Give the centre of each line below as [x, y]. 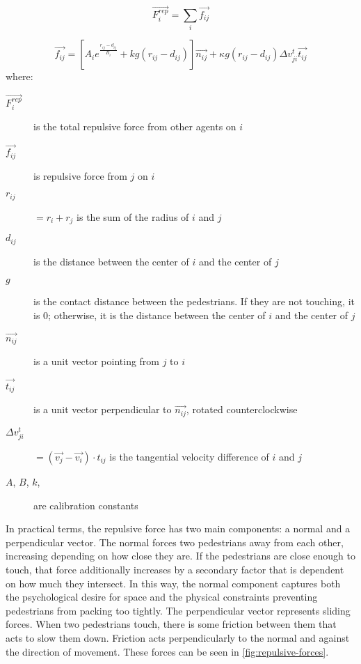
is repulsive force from [80, 175]
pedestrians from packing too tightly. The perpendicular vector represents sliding [178, 610]
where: [19, 76]
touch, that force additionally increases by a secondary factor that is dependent [175, 569]
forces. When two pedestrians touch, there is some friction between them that [171, 624]
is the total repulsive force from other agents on [135, 126]
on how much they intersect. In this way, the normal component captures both [173, 583]
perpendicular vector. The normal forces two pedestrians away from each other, [175, 542]
